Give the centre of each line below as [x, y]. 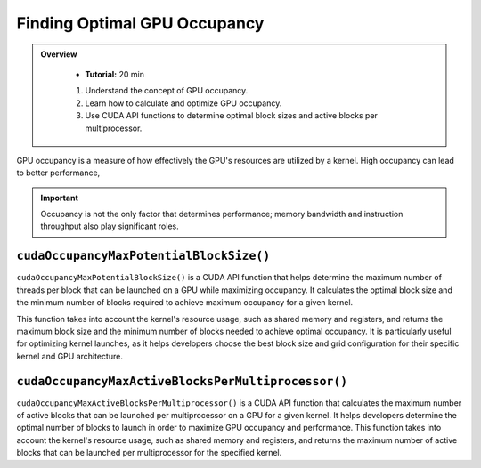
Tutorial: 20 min [114, 74]
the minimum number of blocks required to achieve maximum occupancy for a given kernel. [185, 303]
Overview [59, 54]
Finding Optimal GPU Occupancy [140, 23]
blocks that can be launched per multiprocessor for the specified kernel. [149, 453]
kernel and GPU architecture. [70, 356]
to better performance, [58, 173]
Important [60, 198]
